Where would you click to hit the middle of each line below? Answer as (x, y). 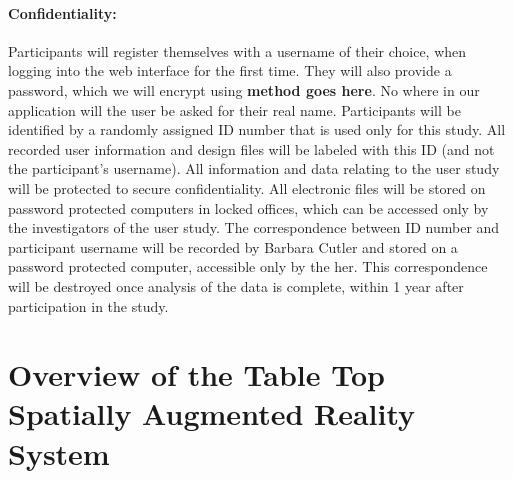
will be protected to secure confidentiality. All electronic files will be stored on (247, 187)
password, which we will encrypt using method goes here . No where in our (244, 89)
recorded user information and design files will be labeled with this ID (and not (251, 148)
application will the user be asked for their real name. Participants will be (234, 109)
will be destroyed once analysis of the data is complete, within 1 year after (236, 285)
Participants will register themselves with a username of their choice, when (237, 50)
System (59, 452)
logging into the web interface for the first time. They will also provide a (230, 70)
